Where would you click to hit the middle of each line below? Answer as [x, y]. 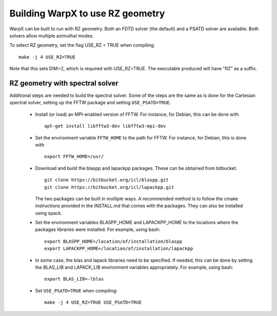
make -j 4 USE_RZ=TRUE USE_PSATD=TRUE [93, 302]
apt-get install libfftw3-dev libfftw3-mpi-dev [105, 126]
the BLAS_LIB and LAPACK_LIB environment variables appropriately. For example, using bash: [134, 267]
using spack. [49, 213]
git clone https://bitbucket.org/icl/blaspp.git [106, 180]
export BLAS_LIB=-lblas [74, 279]
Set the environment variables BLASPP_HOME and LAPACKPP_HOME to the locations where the [137, 223]
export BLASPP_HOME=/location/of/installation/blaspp [113, 241]
